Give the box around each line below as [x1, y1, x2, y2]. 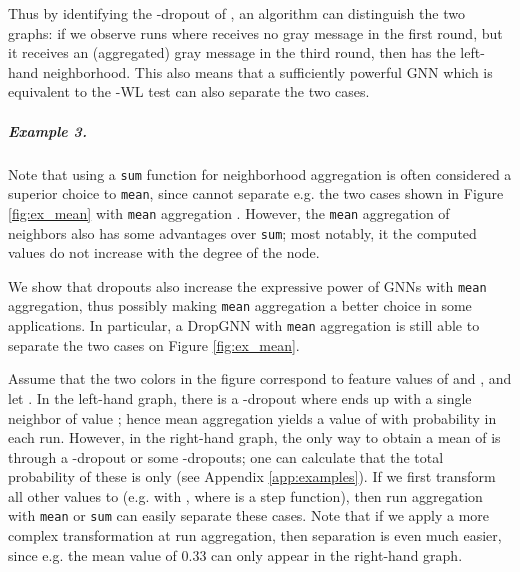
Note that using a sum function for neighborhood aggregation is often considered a [8, 163, 512, 184]
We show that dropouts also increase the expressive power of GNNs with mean [8, 275, 487, 296]
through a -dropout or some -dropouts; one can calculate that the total [8, 446, 444, 467]
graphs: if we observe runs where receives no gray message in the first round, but [8, 22, 503, 43]
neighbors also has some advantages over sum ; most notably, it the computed [8, 222, 477, 243]
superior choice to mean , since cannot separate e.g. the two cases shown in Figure [8, 183, 504, 204]
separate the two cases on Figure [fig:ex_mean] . [8, 334, 300, 355]
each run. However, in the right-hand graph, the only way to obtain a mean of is [8, 427, 501, 448]
